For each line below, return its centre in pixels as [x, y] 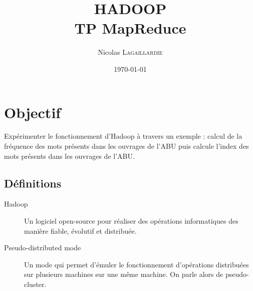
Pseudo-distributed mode [43, 248]
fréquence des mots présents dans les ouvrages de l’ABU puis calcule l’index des [126, 146]
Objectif [33, 112]
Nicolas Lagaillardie [130, 52]
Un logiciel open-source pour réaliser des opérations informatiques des [131, 221]
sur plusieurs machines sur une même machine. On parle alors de [124, 274]
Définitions [33, 183]
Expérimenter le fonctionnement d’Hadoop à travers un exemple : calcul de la [123, 136]
